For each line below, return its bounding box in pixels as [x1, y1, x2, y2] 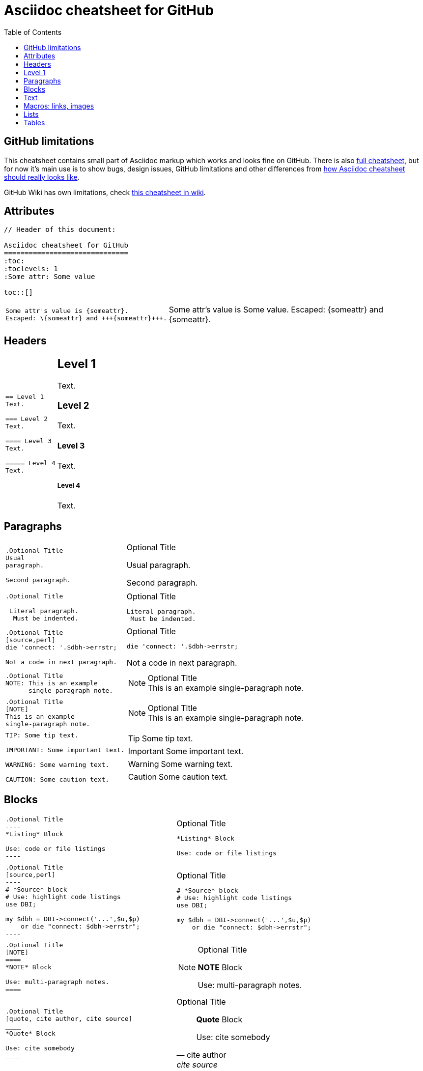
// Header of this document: [4, 225, 116, 234]
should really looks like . [4, 172, 80, 181]
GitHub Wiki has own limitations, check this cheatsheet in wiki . [4, 188, 206, 197]
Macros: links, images [24, 101, 94, 110]
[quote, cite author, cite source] [5, 1015, 133, 1022]
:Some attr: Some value [4, 273, 95, 281]
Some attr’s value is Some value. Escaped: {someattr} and [169, 305, 384, 315]
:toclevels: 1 [4, 265, 58, 273]
